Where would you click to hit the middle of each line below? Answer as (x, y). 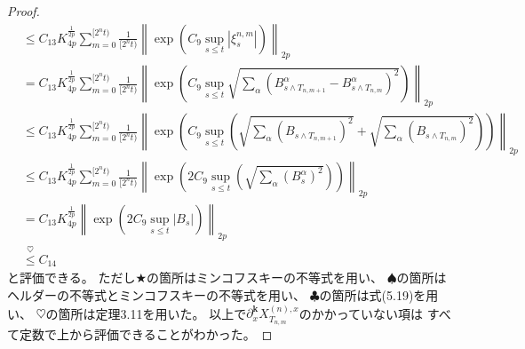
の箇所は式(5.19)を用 (379, 295)
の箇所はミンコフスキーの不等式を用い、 (264, 278)
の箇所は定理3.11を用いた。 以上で (146, 313)
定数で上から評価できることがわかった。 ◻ (146, 334)
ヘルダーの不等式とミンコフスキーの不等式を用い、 (156, 295)
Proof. (24, 11)
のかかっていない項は (361, 313)
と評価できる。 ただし (72, 278)
